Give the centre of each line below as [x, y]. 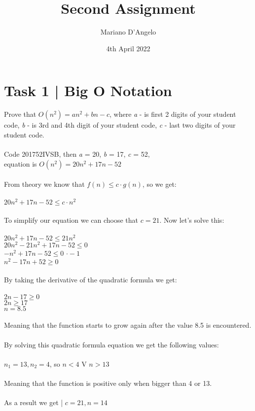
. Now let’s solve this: [192, 220]
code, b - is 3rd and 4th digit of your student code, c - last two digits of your [120, 125]
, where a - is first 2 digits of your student [173, 114]
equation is [20, 163]
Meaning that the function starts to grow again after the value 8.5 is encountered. [128, 325]
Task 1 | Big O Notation [88, 90]
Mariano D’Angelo [128, 32]
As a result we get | [34, 402]
